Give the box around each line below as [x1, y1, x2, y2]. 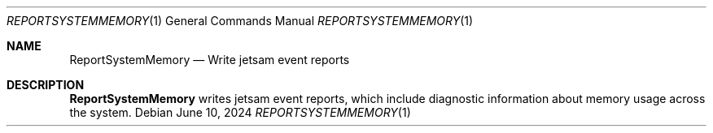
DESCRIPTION [7, 78, 85, 92]
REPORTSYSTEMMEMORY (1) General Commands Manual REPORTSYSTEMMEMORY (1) [7, 14, 474, 28]
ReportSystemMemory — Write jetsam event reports [69, 53, 350, 66]
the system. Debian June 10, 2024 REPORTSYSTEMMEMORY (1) [69, 105, 411, 119]
